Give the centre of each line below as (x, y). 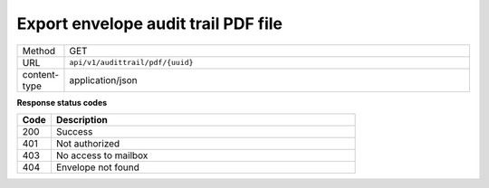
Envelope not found (97, 167)
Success (74, 131)
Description (81, 119)
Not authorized (88, 143)
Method (39, 51)
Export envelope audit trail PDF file (150, 23)
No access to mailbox (102, 155)
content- (41, 74)
